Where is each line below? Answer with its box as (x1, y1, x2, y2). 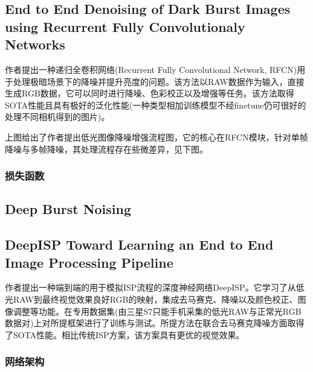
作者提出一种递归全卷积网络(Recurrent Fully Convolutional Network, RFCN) (5, 63, 297, 75)
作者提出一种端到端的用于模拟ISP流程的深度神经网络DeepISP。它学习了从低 (5, 281, 305, 294)
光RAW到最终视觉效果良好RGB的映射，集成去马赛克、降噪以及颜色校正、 (5, 292, 298, 305)
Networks (5, 35, 65, 54)
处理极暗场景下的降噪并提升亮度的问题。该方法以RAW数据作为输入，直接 (13, 75, 305, 87)
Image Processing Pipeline (5, 253, 173, 271)
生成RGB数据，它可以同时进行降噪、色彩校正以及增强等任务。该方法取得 (5, 87, 294, 99)
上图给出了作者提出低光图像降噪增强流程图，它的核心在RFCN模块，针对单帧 (5, 130, 308, 143)
